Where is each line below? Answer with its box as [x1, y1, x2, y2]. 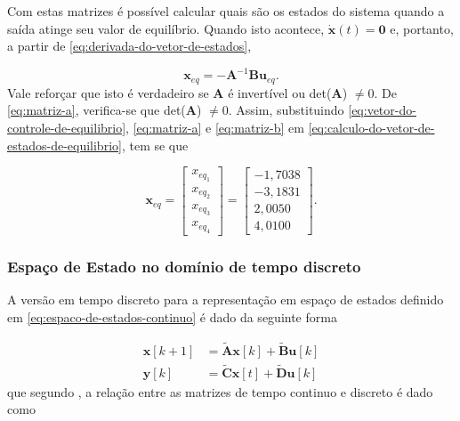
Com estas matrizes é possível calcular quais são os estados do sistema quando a [7, 2, 445, 20]
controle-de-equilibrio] [7, 117, 126, 136]
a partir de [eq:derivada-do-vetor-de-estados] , [7, 36, 252, 55]
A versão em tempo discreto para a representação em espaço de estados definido [7, 290, 444, 309]
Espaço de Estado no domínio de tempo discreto [7, 255, 361, 277]
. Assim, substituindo [228, 101, 344, 119]
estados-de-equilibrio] [7, 135, 122, 154]
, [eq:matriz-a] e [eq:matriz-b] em [125, 117, 304, 136]
